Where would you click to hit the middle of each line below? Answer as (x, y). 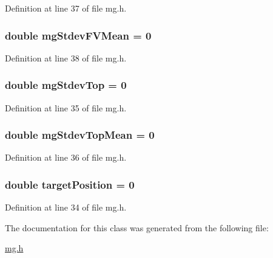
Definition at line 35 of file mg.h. (66, 107)
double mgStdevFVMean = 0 (78, 35)
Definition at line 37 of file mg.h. (66, 8)
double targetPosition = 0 (70, 184)
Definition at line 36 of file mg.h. (66, 157)
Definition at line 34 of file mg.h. (66, 207)
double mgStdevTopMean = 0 (80, 135)
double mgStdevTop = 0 (66, 85)
